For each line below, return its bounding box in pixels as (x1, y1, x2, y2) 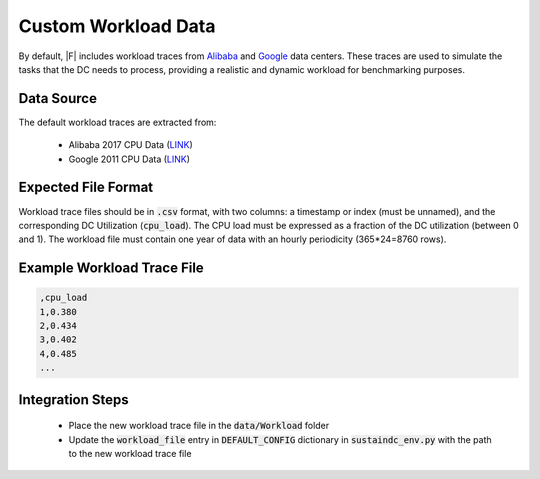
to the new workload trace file (68, 448, 192, 460)
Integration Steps (18, 391, 129, 408)
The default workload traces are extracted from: (18, 116, 217, 128)
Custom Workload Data (18, 15, 216, 37)
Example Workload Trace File (18, 260, 204, 277)
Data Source (18, 90, 97, 107)
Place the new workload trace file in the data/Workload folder (68, 420, 330, 432)
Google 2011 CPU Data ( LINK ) (68, 153, 190, 165)
